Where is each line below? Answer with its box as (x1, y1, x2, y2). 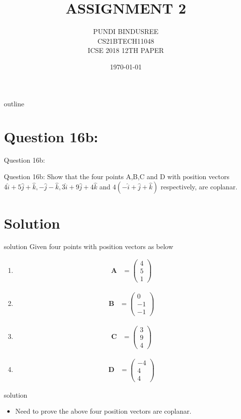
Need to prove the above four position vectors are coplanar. (15, 406, 192, 416)
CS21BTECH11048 (97, 35, 154, 46)
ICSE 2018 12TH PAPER (88, 45, 164, 55)
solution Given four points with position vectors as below (4, 241, 173, 251)
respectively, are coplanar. (161, 182, 238, 192)
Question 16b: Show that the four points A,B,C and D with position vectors (4, 171, 229, 181)
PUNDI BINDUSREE (93, 26, 159, 36)
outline (4, 98, 25, 108)
